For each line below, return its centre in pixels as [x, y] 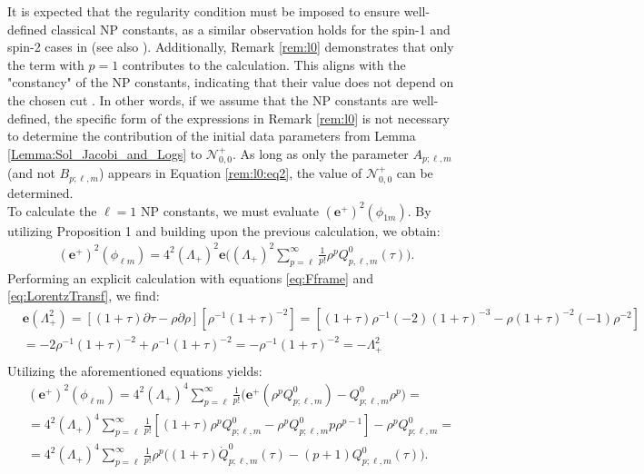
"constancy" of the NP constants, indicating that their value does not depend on [231, 82]
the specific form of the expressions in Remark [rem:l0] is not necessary [253, 118]
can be [415, 173]
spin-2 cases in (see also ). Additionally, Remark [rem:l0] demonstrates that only [231, 47]
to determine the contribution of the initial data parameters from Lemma [212, 136]
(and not [31, 173]
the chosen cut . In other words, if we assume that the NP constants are [208, 99]
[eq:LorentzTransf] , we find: [84, 296]
